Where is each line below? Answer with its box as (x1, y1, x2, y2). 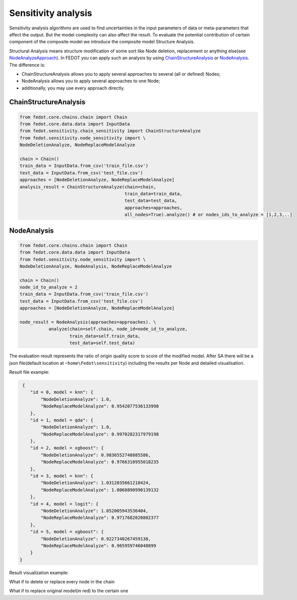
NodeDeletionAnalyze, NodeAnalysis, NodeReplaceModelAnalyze (19, 263, 172, 269)
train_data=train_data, (124, 191, 183, 196)
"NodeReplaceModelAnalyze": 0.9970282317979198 (40, 431, 159, 437)
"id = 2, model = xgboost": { (30, 445, 104, 451)
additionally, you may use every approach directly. (21, 85, 125, 91)
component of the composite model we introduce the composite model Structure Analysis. (9, 39, 195, 45)
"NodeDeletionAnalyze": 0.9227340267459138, (40, 536, 151, 542)
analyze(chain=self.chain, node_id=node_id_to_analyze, (48, 326, 188, 332)
